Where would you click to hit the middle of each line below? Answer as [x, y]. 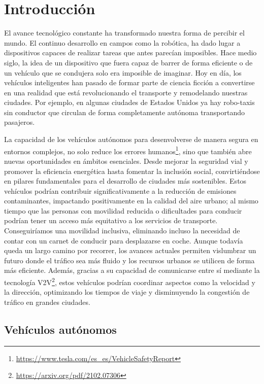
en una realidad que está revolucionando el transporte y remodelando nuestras [126, 92]
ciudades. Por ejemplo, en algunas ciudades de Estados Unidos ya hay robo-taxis [129, 102]
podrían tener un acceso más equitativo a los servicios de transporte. [111, 220]
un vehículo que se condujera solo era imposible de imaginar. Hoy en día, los [123, 72]
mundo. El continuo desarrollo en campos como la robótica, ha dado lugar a [122, 42]
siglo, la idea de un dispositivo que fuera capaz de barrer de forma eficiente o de [128, 62]
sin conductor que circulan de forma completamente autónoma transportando [125, 112]
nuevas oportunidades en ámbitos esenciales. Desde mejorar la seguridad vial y [126, 161]
